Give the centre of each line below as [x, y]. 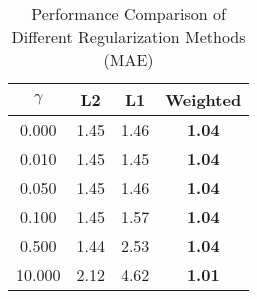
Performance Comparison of [128, 13]
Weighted [203, 99]
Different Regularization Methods [128, 36]
